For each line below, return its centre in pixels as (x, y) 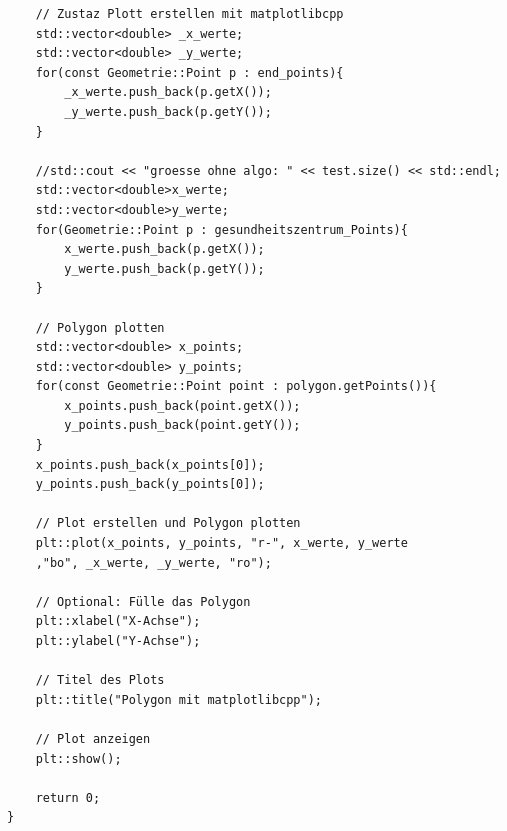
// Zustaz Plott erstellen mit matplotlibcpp (189, 14)
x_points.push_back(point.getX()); (182, 405)
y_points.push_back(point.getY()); (182, 425)
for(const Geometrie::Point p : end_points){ (189, 72)
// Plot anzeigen (93, 738)
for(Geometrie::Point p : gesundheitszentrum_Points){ (221, 229)
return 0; (68, 797)
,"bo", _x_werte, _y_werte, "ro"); (153, 562)
